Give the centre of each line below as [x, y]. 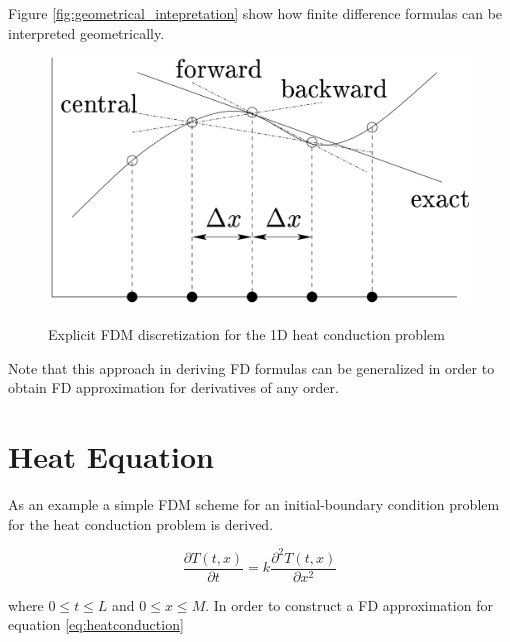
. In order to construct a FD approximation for [349, 604]
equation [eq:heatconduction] [96, 624]
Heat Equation [111, 456]
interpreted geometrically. [86, 32]
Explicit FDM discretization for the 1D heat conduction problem [246, 334]
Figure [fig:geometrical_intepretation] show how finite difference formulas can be [255, 13]
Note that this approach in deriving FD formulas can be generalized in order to [251, 367]
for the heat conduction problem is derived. [141, 523]
